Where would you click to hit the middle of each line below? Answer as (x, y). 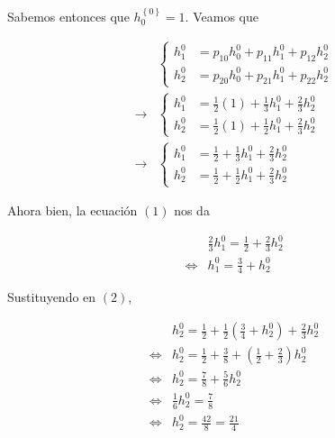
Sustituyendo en (52, 297)
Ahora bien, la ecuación (72, 210)
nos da (192, 210)
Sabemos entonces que (68, 16)
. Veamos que (222, 16)
